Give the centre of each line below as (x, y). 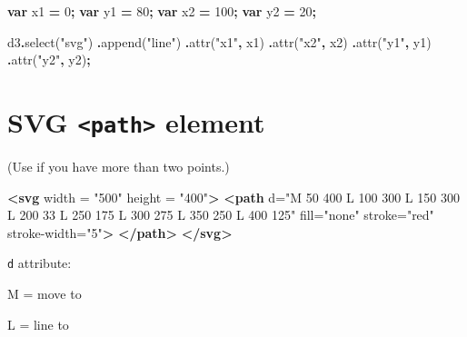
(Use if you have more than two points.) (119, 167)
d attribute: (40, 263)
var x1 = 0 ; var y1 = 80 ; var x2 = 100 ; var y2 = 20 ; (162, 11)
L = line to (38, 324)
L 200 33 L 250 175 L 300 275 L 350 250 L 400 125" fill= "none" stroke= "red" (221, 215)
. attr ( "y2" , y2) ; (49, 59)
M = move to (45, 294)
